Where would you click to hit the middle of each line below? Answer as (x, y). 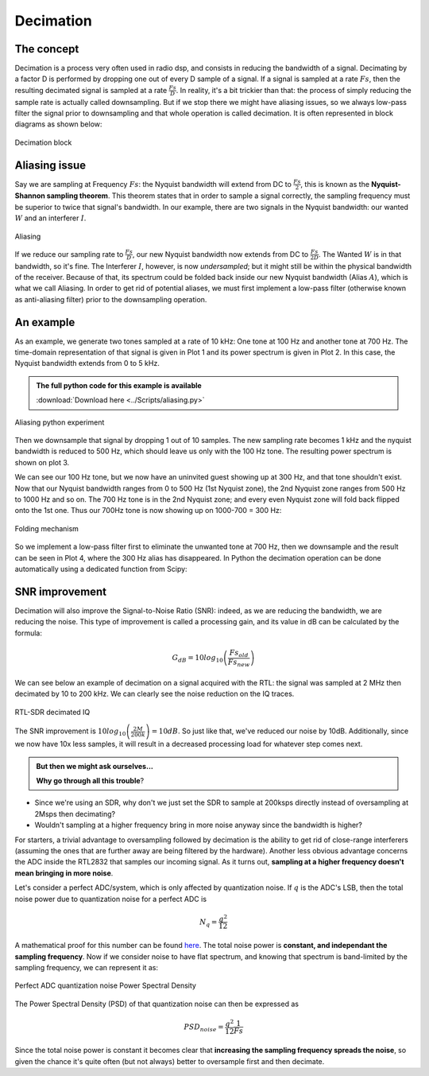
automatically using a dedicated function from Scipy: (101, 569)
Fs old (239, 654)
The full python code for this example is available (119, 385)
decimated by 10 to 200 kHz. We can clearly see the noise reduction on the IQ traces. (155, 694)
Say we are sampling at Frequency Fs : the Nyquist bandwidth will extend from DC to (153, 184)
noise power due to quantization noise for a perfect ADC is (110, 899)
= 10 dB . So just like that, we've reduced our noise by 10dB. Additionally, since (280, 731)
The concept (47, 49)
